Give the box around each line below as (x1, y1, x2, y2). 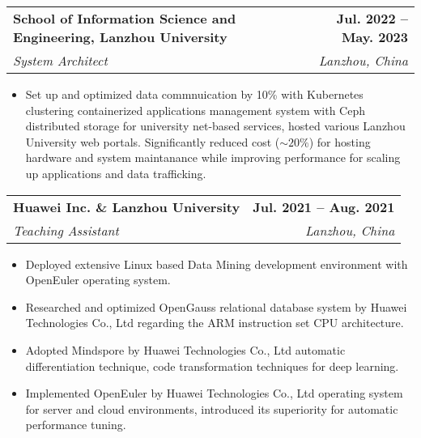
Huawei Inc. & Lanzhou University (13, 197, 240, 216)
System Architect (13, 51, 108, 70)
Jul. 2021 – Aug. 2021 (253, 197, 395, 216)
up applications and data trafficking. (25, 164, 206, 181)
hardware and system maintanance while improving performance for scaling (25, 149, 401, 166)
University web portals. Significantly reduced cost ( (25, 133, 280, 150)
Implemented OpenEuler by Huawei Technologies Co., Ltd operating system (25, 385, 403, 402)
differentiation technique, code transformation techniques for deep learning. (25, 357, 399, 374)
